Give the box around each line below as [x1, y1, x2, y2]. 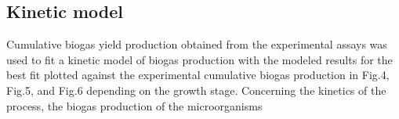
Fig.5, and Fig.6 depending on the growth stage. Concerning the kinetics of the [6, 81, 386, 98]
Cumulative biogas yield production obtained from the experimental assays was [6, 36, 387, 52]
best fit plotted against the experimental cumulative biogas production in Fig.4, [6, 67, 390, 83]
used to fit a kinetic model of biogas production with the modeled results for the [6, 51, 393, 67]
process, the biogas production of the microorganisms [6, 97, 263, 114]
